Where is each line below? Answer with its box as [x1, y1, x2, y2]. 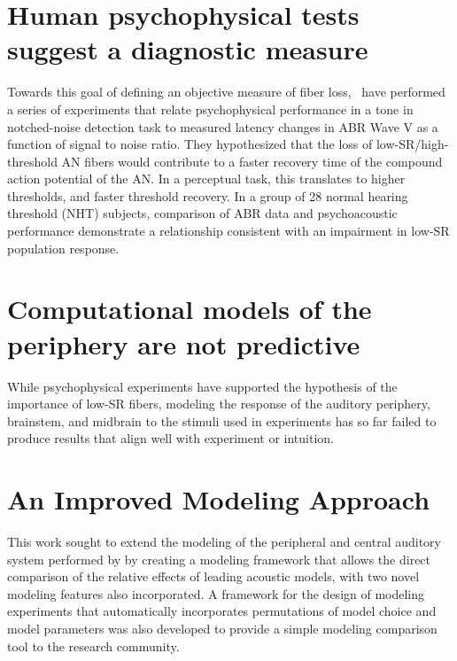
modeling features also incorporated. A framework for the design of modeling [7, 584, 425, 603]
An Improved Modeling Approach [7, 481, 430, 517]
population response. [7, 238, 120, 257]
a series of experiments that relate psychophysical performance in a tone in [7, 99, 414, 118]
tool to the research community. [7, 636, 180, 655]
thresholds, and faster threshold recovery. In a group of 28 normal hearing [7, 186, 408, 205]
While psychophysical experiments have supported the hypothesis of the [7, 377, 398, 395]
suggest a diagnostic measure [7, 31, 368, 67]
